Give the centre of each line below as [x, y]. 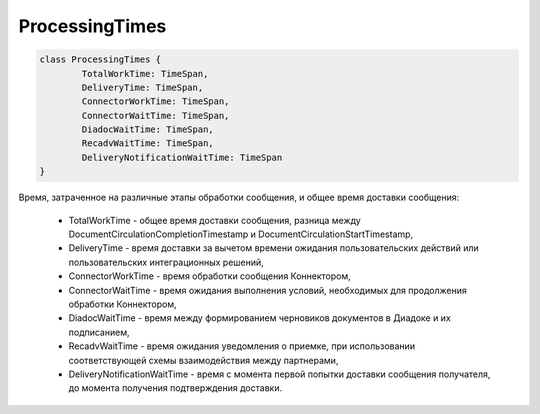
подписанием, [99, 332]
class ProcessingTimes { [100, 59]
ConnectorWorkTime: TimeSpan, [155, 101]
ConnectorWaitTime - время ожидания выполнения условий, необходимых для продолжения [267, 290]
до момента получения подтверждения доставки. [175, 388]
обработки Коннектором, [122, 304]
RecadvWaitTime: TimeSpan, [147, 143]
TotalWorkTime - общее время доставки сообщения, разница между [215, 220]
